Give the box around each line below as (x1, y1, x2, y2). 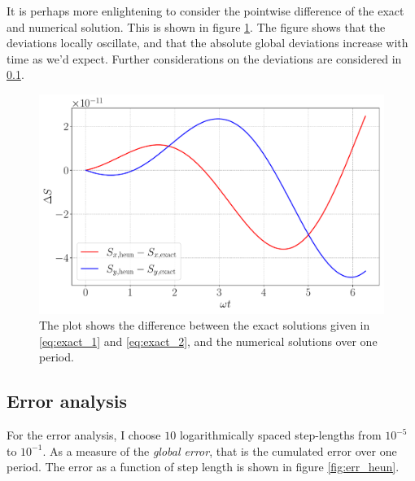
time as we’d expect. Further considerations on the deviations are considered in (7, 50, 402, 67)
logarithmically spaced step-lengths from (179, 426, 382, 444)
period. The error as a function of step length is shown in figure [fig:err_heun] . (7, 458, 400, 475)
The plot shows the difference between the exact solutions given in (39, 317, 370, 334)
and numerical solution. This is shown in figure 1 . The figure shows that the (7, 18, 386, 35)
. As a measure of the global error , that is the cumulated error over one (42, 442, 397, 459)
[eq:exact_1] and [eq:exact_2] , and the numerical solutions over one (39, 332, 378, 349)
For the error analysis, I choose (7, 426, 161, 444)
